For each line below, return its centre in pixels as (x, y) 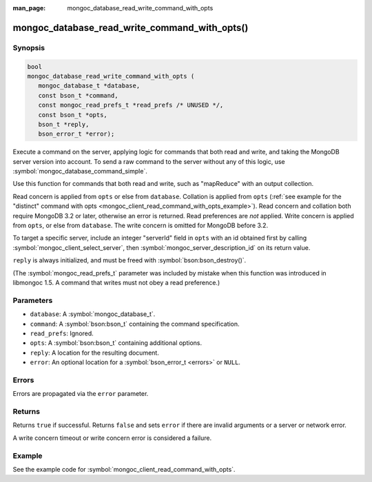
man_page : (29, 8)
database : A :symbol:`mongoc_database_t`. (93, 314)
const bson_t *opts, (73, 115)
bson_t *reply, (64, 124)
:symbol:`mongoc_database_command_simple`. (80, 171)
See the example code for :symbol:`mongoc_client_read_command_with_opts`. (124, 469)
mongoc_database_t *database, (89, 86)
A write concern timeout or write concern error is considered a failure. (112, 438)
